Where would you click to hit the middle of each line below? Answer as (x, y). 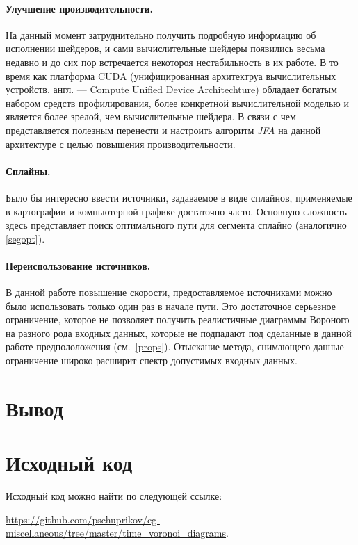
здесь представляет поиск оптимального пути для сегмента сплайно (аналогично (176, 225)
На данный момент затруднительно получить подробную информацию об (161, 34)
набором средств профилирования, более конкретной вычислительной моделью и (177, 103)
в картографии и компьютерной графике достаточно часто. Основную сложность (176, 211)
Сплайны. (28, 171)
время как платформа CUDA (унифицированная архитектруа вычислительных (171, 75)
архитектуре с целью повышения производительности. (121, 144)
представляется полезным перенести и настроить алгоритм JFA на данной (163, 130)
